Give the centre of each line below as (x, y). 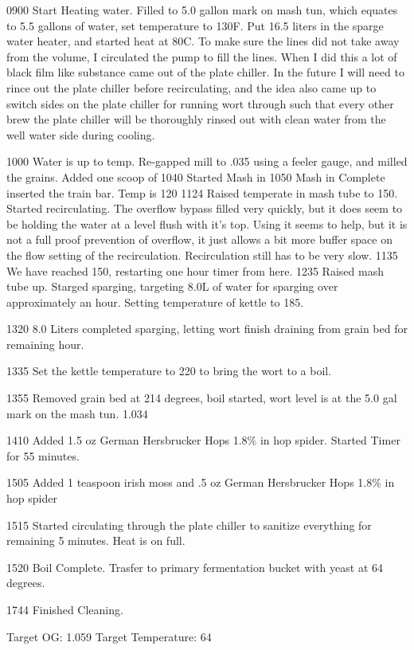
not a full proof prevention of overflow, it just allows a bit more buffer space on (199, 239)
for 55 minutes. (43, 455)
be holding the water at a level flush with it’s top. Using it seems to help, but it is (207, 223)
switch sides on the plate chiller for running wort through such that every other (200, 103)
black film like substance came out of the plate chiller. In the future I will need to (205, 72)
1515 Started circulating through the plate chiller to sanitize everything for (189, 525)
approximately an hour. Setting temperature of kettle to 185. (155, 302)
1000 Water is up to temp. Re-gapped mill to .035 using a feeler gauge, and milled (207, 161)
